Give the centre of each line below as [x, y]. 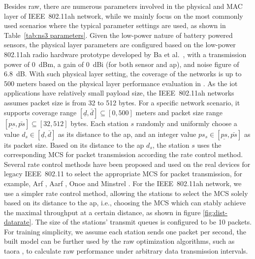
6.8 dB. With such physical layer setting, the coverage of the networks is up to [123, 74]
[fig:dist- [215, 212]
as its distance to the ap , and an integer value [127, 134]
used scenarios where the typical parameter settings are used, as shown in [115, 25]
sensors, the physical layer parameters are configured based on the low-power [120, 45]
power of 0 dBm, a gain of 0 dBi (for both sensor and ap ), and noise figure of [122, 64]
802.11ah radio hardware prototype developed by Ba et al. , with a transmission [125, 54]
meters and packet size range [179, 112]
